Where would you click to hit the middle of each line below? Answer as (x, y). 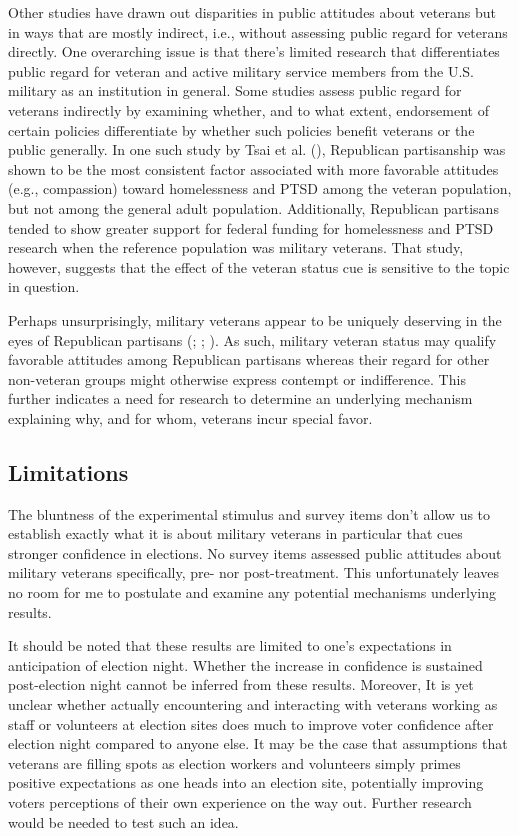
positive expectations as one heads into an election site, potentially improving (246, 782)
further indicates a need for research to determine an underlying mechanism (240, 398)
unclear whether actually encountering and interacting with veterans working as (253, 704)
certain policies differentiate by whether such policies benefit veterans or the (241, 129)
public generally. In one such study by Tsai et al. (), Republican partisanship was (257, 149)
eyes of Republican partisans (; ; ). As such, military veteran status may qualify (252, 339)
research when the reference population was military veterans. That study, (236, 247)
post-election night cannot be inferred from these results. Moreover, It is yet (241, 684)
